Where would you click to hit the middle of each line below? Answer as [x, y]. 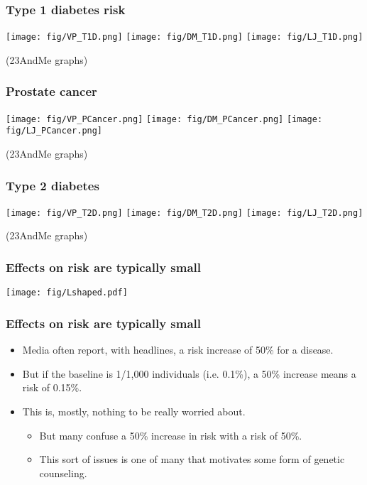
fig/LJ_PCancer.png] [54, 131]
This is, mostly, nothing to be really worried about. [134, 411]
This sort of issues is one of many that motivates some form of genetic [192, 459]
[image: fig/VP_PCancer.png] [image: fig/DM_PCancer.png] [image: [164, 119]
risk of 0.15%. [52, 387]
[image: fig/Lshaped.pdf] [67, 293]
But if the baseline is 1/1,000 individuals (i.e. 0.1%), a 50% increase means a [189, 373]
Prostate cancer [51, 91]
